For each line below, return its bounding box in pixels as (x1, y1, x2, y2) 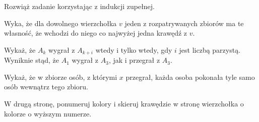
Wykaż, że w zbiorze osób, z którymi (4, 71, 117, 82)
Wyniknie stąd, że (4, 55, 59, 65)
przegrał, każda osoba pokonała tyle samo (125, 71, 255, 82)
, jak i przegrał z (108, 55, 160, 65)
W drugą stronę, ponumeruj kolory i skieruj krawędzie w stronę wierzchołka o (4, 98, 244, 109)
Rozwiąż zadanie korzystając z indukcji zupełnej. (4, 1, 155, 11)
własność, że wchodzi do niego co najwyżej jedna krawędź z (4, 28, 187, 38)
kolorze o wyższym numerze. (4, 108, 92, 118)
